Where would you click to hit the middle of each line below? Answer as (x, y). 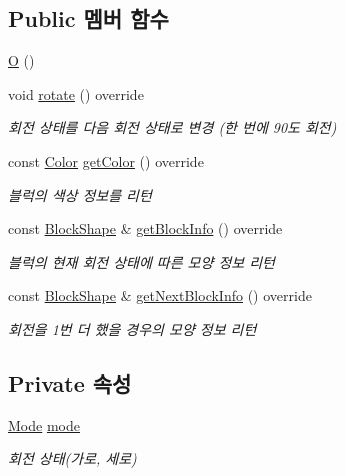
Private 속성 (70, 382)
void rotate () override (76, 93)
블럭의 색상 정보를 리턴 (80, 194)
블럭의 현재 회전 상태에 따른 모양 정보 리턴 (141, 261)
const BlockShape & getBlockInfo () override (145, 228)
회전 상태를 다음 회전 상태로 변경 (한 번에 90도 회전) (172, 127)
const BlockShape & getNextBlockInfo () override (160, 295)
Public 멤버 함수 (88, 18)
